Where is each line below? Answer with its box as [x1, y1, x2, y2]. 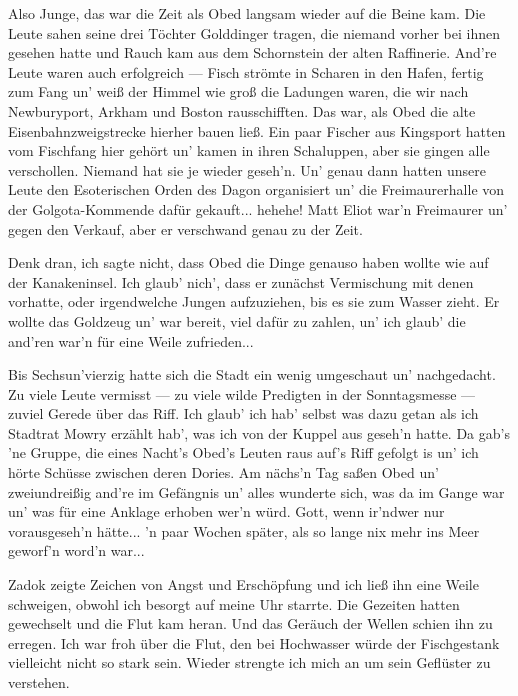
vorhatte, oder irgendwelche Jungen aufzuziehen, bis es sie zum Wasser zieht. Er [8, 291, 500, 312]
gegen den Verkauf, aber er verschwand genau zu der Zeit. [8, 218, 363, 239]
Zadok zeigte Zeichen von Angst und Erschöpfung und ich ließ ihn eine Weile [8, 574, 479, 595]
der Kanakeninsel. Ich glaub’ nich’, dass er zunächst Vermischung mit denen [8, 271, 474, 292]
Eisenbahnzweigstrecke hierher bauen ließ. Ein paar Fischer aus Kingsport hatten [8, 120, 506, 141]
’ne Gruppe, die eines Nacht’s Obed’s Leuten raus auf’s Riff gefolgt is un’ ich [8, 442, 479, 463]
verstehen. [8, 672, 70, 692]
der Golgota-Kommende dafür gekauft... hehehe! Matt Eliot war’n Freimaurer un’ [8, 198, 508, 219]
